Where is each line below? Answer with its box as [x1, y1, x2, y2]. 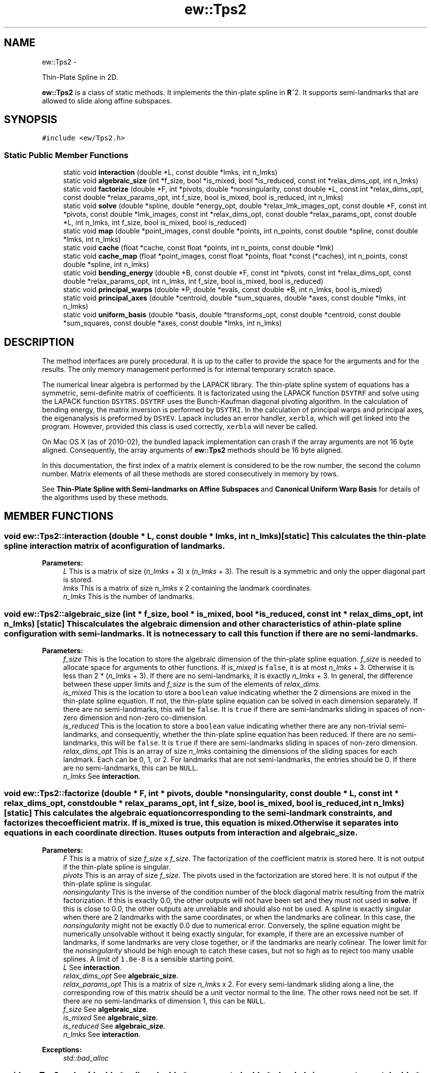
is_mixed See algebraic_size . [63, 1013, 158, 1022]
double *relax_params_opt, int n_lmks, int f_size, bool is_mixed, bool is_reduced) [63, 277, 324, 286]
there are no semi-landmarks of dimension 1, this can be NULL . [63, 996, 266, 1005]
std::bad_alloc [63, 1053, 109, 1062]
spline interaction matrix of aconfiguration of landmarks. [4, 540, 225, 551]
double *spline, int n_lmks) [63, 260, 150, 269]
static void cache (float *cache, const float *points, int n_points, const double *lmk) [63, 243, 334, 252]
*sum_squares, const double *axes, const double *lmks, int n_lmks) [63, 319, 282, 328]
